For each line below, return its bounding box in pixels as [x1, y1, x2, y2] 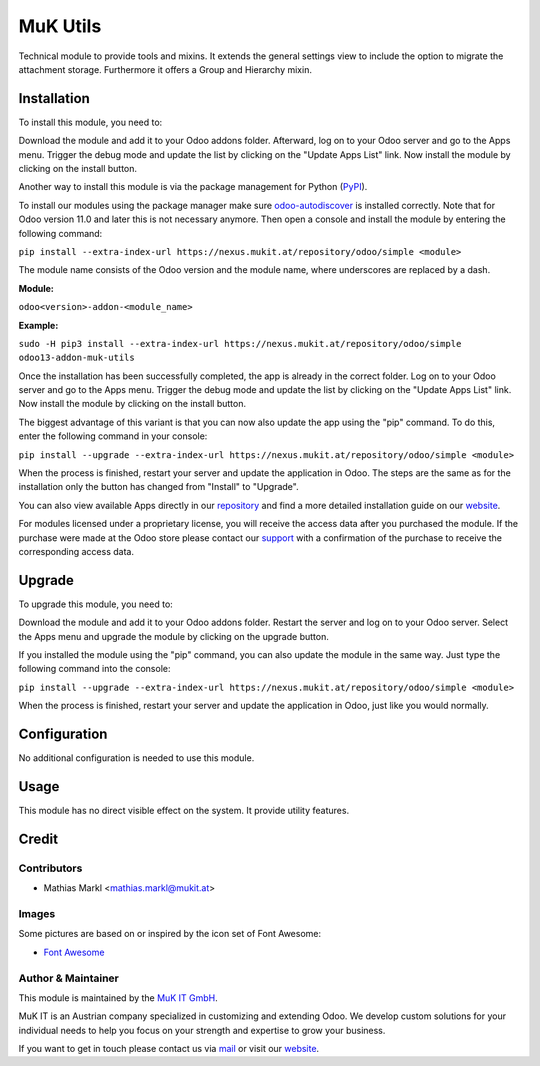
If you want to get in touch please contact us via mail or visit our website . [18, 1043, 320, 1055]
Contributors [18, 861, 83, 875]
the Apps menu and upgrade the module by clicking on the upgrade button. [18, 630, 329, 642]
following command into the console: [18, 663, 171, 675]
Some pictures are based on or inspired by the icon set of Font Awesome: [18, 928, 322, 940]
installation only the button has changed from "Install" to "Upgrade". [18, 481, 299, 493]
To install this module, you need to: [18, 116, 163, 128]
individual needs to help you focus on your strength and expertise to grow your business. [18, 1024, 386, 1036]
